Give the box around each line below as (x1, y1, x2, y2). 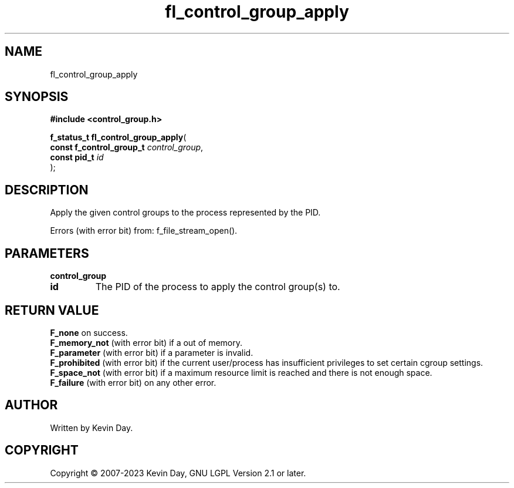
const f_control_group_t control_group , (50, 142, 204, 153)
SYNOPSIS (5, 89, 69, 105)
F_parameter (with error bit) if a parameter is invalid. (50, 347, 253, 358)
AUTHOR (5, 398, 58, 413)
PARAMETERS (5, 245, 89, 261)
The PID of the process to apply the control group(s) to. (95, 281, 340, 293)
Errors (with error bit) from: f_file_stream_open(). (50, 226, 238, 236)
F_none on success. (50, 327, 128, 338)
